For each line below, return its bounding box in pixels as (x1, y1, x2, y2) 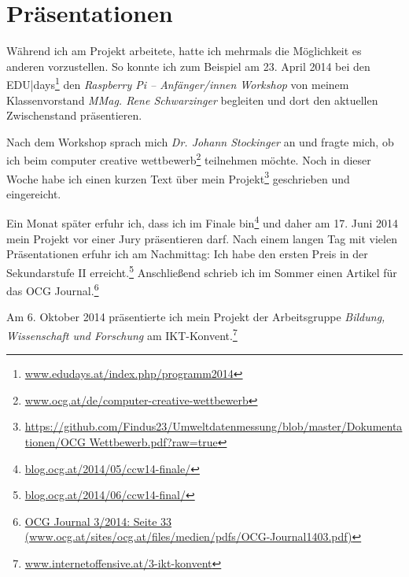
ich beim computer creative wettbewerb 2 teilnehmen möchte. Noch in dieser (6, 150, 371, 168)
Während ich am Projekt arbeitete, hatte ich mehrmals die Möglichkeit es (6, 43, 362, 59)
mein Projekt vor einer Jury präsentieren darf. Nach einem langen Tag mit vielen (6, 230, 397, 246)
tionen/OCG (24, 434, 86, 449)
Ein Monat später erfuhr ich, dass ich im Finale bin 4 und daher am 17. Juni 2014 (6, 213, 399, 231)
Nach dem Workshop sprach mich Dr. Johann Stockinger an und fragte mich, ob (6, 133, 394, 150)
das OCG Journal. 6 (6, 280, 99, 298)
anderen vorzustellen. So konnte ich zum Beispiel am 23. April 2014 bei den (6, 57, 370, 74)
